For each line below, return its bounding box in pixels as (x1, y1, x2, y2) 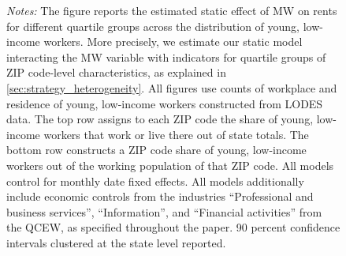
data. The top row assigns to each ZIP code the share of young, (6, 111, 314, 127)
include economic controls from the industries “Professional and (6, 188, 314, 205)
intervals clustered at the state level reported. (6, 234, 226, 250)
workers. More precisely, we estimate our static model (43, 33, 303, 50)
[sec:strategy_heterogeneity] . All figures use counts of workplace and (6, 79, 337, 96)
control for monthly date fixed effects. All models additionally (6, 172, 304, 189)
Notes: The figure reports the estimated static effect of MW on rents (6, 2, 337, 18)
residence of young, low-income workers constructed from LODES (6, 95, 323, 111)
